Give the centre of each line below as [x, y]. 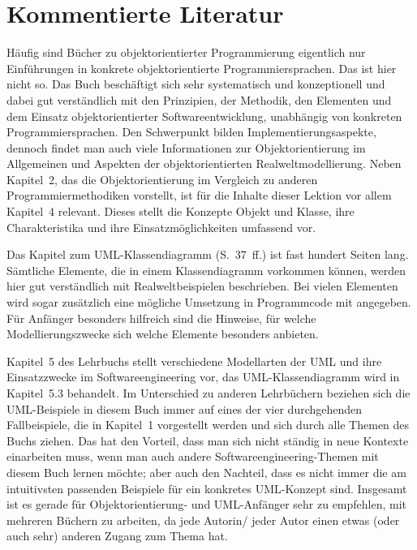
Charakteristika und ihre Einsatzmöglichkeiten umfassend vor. [161, 227]
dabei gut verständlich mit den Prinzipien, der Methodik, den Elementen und [199, 99]
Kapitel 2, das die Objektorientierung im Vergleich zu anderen [162, 179]
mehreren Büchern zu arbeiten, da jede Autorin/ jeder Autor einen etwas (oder [203, 520]
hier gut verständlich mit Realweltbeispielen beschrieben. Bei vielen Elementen [202, 286]
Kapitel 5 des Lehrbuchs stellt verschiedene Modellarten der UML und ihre [194, 361]
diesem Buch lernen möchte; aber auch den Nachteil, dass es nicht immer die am [206, 472]
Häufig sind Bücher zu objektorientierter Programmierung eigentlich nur [186, 52]
